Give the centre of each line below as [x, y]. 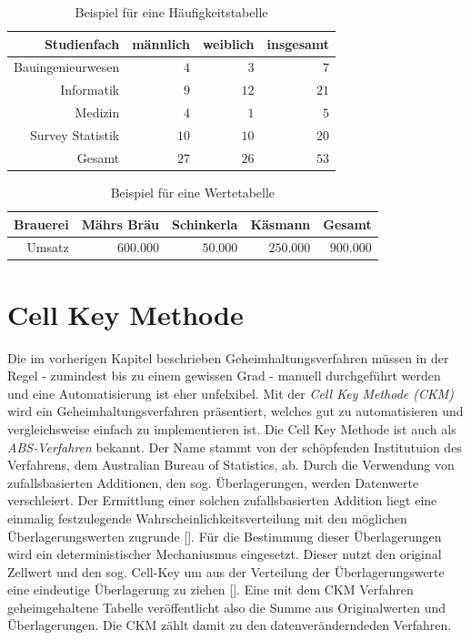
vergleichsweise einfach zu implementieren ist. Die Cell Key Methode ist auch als [232, 428]
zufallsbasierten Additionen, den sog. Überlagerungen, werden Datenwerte [213, 482]
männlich [161, 43]
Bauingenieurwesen [67, 67]
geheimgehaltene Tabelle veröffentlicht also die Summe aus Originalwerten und [227, 607]
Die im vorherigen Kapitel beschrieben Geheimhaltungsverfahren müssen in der [228, 357]
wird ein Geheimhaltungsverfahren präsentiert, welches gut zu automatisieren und [235, 411]
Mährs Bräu [120, 223]
